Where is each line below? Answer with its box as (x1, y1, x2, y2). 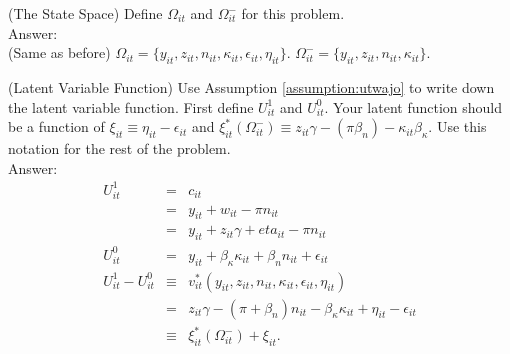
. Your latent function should (324, 96, 503, 117)
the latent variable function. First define (8, 96, 254, 117)
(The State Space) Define (8, 3, 163, 23)
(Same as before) (8, 42, 111, 63)
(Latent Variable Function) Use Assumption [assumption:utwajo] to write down (8, 76, 495, 97)
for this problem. (241, 3, 345, 23)
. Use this (428, 116, 487, 137)
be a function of (8, 116, 105, 137)
